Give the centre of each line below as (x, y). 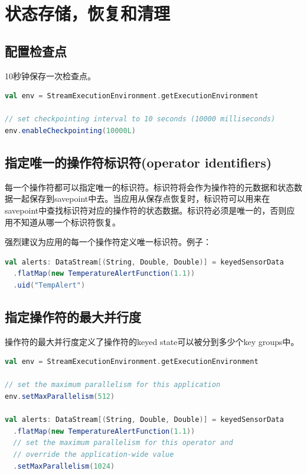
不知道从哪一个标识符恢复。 (66, 222)
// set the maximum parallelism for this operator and (123, 443)
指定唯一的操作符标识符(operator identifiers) (138, 162)
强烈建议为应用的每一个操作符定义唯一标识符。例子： (108, 242)
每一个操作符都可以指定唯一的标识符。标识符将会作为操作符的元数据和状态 (149, 187)
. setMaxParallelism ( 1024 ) (64, 466)
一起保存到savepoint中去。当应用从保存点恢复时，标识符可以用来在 (141, 199)
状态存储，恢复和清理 (88, 13)
